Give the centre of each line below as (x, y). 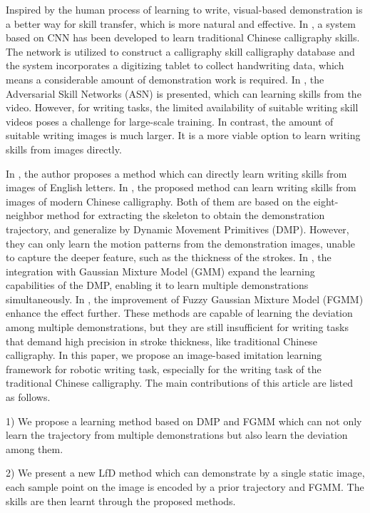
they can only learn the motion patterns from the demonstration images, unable (181, 243)
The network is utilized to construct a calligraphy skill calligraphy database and (180, 51)
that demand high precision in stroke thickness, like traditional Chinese (161, 341)
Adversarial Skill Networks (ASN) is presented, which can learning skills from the (184, 93)
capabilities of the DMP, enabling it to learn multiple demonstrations (157, 285)
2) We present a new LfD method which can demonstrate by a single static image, (185, 473)
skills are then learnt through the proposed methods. (121, 501)
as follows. (28, 397)
